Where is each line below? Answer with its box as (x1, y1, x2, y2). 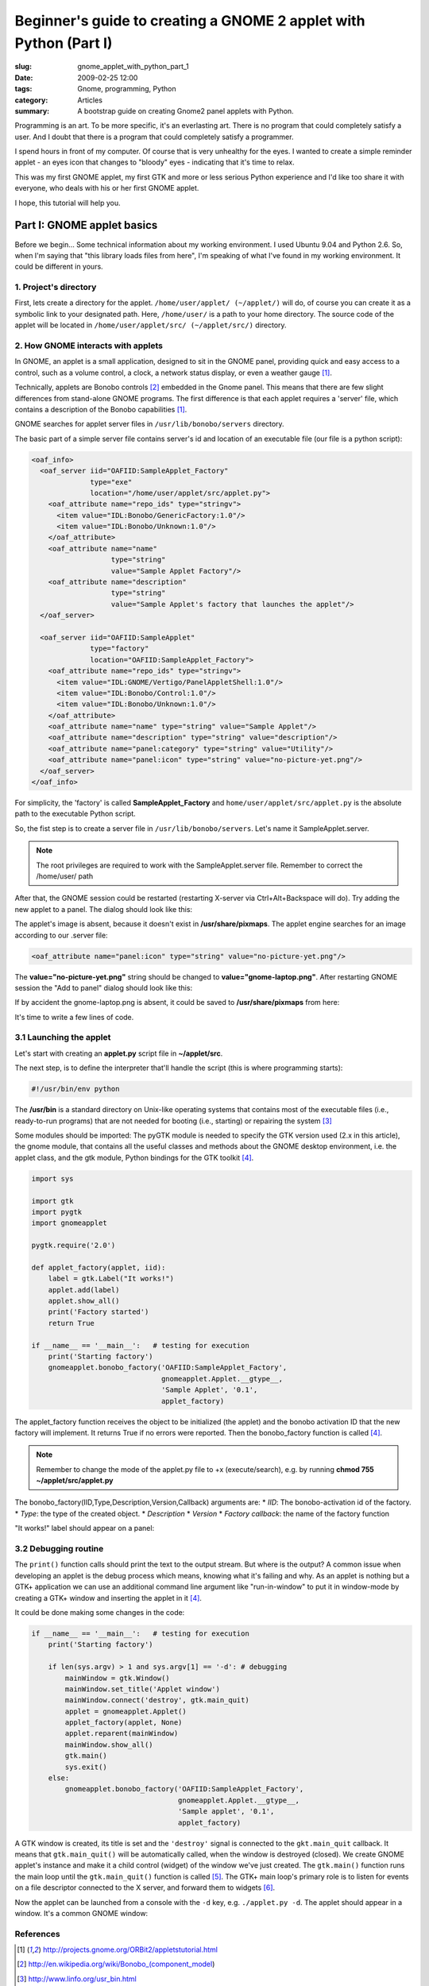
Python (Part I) (14, 34, 113, 52)
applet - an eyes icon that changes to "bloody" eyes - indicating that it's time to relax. (14, 157, 295, 167)
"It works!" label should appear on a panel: (14, 1524, 155, 1533)
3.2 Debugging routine (14, 1544, 104, 1555)
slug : (14, 62, 32, 71)
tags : (14, 84, 33, 94)
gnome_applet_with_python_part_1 (77, 62, 190, 71)
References (14, 1928, 60, 1939)
